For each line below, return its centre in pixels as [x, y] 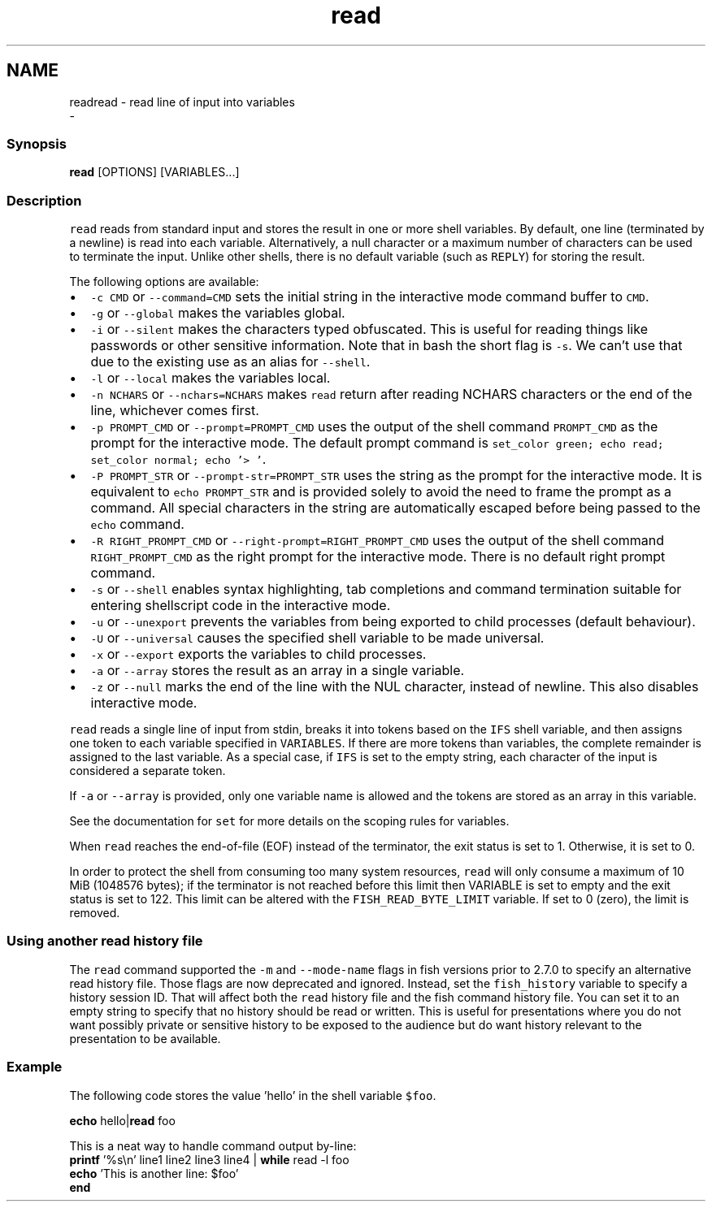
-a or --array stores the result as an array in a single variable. [278, 671]
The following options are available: [164, 282]
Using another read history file [105, 941]
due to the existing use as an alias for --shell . [230, 362]
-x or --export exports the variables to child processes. [258, 654]
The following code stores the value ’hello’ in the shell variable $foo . [253, 1095]
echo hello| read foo [122, 1120]
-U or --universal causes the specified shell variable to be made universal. [317, 638]
